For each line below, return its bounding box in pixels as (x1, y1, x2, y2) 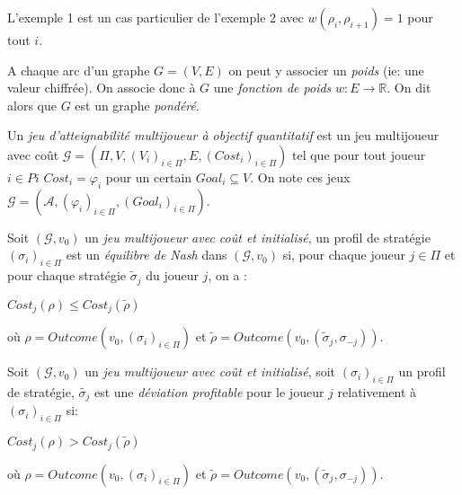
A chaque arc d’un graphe (7, 60, 150, 79)
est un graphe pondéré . (75, 95, 200, 114)
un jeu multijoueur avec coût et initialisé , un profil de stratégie (84, 227, 431, 246)
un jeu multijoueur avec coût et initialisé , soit (84, 362, 336, 381)
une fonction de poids (213, 78, 332, 97)
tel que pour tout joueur (292, 145, 426, 164)
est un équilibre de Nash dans (66, 245, 227, 264)
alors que (7, 95, 57, 114)
